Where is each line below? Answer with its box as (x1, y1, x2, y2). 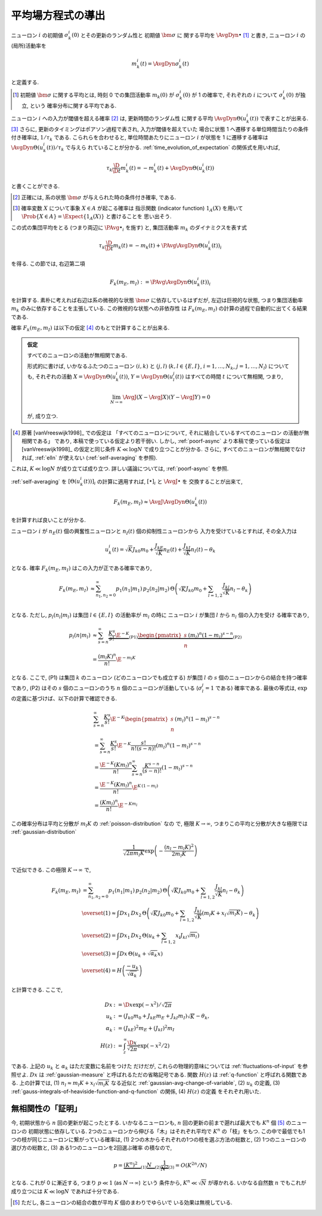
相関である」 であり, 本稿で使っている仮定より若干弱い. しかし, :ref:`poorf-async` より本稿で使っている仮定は (21, 437, 290, 444)
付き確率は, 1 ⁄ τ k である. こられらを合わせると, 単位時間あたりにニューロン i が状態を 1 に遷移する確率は (11, 134, 268, 142)
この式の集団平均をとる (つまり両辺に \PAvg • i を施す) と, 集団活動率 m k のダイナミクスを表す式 (11, 224, 247, 232)
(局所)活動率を (11, 42, 47, 49)
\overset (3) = (81, 950, 116, 957)
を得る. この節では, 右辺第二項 (11, 260, 85, 268)
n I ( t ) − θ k (190, 546, 216, 554)
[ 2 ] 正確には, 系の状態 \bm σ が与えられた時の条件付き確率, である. (13, 194, 177, 201)
